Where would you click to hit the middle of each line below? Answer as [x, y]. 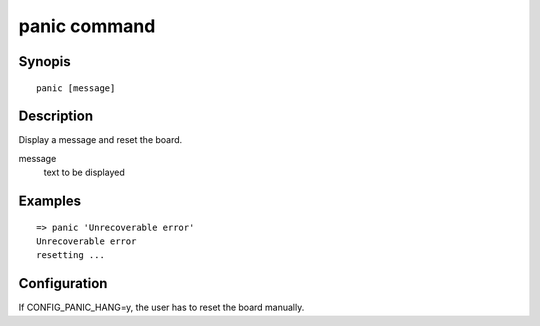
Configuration [63, 283]
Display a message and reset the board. [100, 140]
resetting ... [70, 255]
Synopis [45, 61]
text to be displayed [84, 172]
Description [56, 116]
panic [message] [76, 88]
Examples [50, 201]
